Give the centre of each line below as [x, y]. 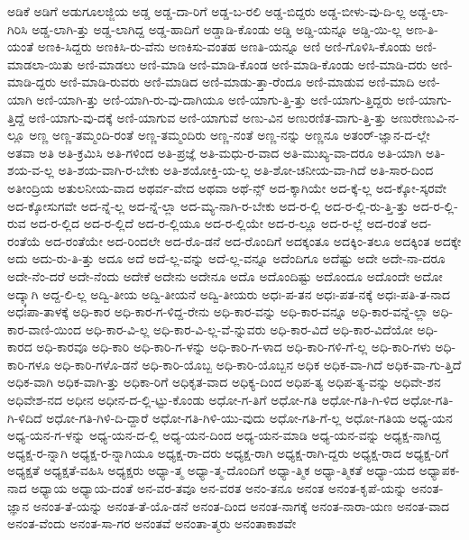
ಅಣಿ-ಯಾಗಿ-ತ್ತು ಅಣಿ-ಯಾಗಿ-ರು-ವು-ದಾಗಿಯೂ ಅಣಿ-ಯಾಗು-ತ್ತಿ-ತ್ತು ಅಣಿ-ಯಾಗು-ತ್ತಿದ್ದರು [215, 99]
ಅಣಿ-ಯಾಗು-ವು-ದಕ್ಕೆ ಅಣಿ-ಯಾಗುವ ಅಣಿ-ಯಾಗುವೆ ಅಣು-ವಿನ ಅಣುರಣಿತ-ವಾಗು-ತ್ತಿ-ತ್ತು [207, 117]
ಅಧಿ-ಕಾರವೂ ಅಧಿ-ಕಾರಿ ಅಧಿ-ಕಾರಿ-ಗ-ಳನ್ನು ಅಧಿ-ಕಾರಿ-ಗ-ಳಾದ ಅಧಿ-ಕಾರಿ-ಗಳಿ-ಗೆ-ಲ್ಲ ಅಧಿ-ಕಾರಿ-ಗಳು [234, 347]
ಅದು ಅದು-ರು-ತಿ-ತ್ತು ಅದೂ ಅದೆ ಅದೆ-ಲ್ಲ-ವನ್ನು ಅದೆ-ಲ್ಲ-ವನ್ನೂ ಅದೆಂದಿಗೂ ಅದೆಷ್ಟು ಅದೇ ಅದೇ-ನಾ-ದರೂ [226, 258]
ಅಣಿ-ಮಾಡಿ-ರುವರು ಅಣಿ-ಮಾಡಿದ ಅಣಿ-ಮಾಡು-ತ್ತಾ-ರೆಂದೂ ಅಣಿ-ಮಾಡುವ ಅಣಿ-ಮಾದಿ [237, 82]
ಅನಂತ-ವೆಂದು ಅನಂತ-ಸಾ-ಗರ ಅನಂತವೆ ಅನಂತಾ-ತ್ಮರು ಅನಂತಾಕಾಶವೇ [152, 523]
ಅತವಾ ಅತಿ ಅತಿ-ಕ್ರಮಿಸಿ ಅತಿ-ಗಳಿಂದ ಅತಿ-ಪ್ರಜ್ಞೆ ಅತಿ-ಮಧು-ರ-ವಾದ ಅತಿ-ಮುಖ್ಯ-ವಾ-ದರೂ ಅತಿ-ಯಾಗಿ [215, 152]
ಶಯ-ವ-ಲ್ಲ [31, 170]
